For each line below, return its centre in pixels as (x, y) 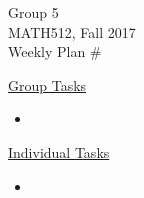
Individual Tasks (59, 151)
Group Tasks (47, 84)
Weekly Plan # (55, 51)
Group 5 (33, 12)
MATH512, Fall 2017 (72, 31)
